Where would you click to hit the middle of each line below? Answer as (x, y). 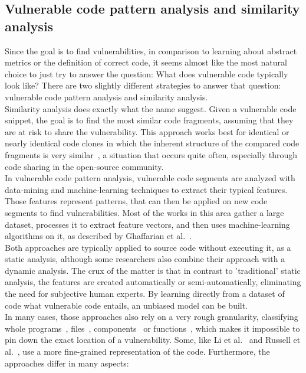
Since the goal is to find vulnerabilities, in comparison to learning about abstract (151, 50)
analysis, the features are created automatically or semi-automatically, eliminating (153, 282)
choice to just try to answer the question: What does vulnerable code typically (147, 73)
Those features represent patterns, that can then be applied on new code (136, 201)
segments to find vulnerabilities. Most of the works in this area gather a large (144, 212)
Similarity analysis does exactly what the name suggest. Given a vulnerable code (151, 108)
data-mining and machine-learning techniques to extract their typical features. (146, 189)
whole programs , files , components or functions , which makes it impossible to (152, 328)
